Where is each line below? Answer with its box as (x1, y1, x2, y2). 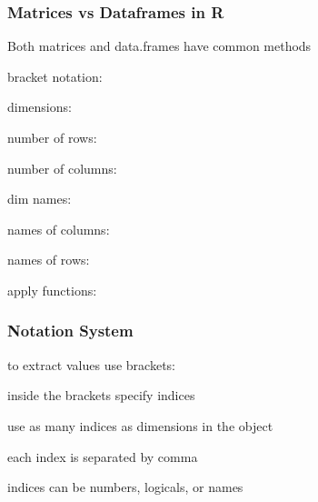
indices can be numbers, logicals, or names (7, 477, 243, 497)
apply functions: (7, 280, 97, 299)
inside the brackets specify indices (7, 386, 195, 405)
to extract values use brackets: (7, 355, 175, 374)
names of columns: (7, 219, 110, 238)
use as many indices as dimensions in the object (7, 416, 273, 435)
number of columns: (7, 158, 117, 177)
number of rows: (7, 128, 97, 146)
